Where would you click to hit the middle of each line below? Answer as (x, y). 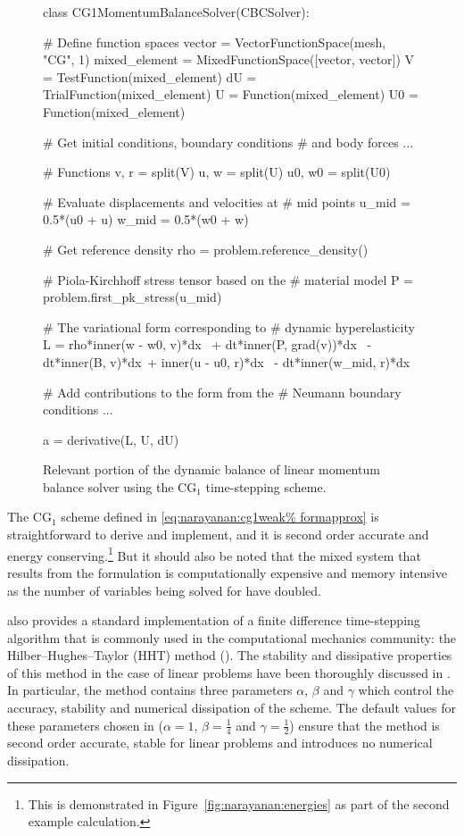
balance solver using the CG (120, 486)
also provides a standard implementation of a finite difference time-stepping (214, 620)
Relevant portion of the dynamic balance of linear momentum (211, 469)
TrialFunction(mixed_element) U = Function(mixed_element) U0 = (231, 94)
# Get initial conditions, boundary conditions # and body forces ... (228, 142)
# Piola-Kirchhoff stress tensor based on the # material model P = (228, 279)
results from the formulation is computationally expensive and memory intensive (227, 572)
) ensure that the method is (365, 725)
